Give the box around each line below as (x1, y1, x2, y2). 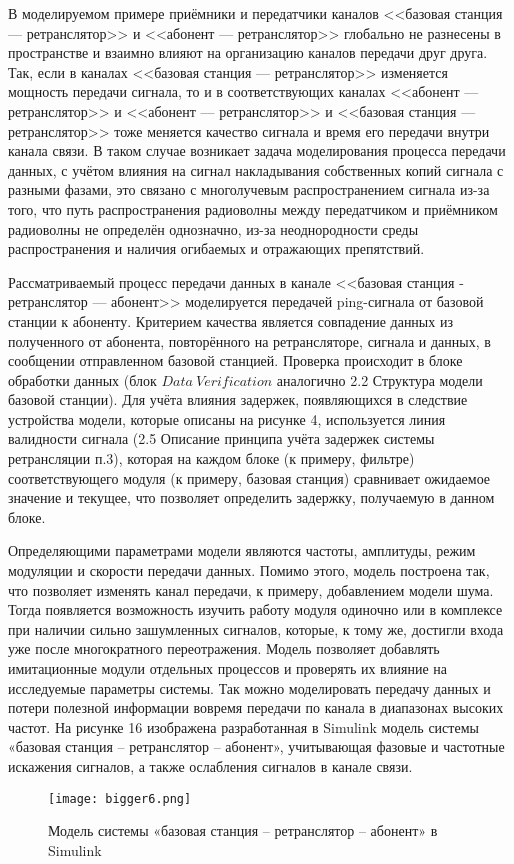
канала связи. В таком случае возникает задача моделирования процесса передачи (8, 140, 506, 161)
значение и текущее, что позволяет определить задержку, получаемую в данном (8, 487, 495, 508)
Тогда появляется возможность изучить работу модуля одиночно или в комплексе (8, 599, 503, 620)
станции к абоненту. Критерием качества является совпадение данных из (8, 310, 453, 331)
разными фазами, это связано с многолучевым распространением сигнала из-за (8, 179, 490, 200)
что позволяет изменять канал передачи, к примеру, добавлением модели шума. (8, 579, 494, 600)
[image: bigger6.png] (48, 791, 192, 806)
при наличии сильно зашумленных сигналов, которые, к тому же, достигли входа (8, 618, 504, 639)
